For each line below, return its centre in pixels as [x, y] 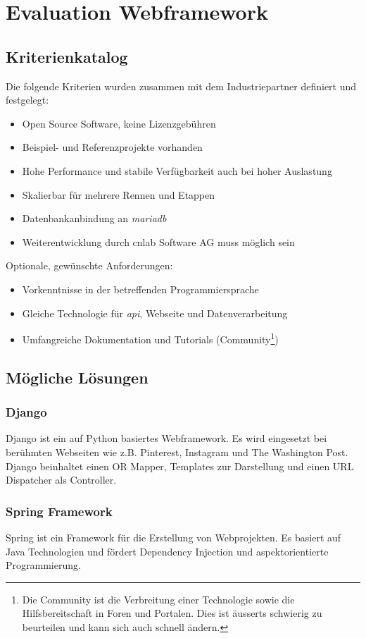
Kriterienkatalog [67, 56]
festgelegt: [27, 100]
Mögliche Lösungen [77, 377]
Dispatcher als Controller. [61, 480]
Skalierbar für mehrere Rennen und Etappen [119, 194]
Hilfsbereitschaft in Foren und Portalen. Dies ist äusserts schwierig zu [172, 613]
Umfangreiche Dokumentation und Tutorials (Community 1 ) [150, 338]
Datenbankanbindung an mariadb [94, 218]
